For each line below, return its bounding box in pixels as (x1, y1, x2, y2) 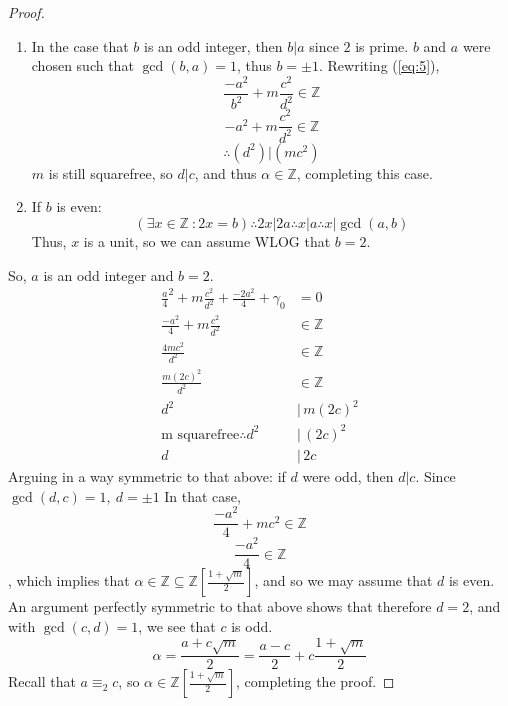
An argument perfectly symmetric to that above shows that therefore (8, 596, 432, 617)
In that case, (164, 485, 241, 506)
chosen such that (31, 55, 134, 76)
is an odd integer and (43, 264, 174, 285)
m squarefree (161, 427, 240, 442)
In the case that (31, 35, 129, 56)
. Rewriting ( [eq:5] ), (318, 55, 440, 76)
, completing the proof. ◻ (236, 671, 395, 692)
